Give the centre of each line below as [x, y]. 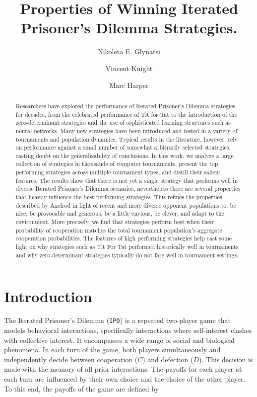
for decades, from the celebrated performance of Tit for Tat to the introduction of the [127, 114]
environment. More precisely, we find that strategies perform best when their [115, 222]
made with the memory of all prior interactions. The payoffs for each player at [123, 369]
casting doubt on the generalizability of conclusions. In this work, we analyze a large [125, 155]
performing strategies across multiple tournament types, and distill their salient [118, 172]
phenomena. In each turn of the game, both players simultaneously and [112, 350]
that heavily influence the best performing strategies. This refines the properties [119, 197]
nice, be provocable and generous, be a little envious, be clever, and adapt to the [120, 213]
